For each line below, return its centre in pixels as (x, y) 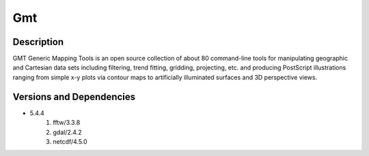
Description (38, 42)
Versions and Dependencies (74, 96)
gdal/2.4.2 (67, 132)
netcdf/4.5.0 (70, 141)
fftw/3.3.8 (67, 123)
